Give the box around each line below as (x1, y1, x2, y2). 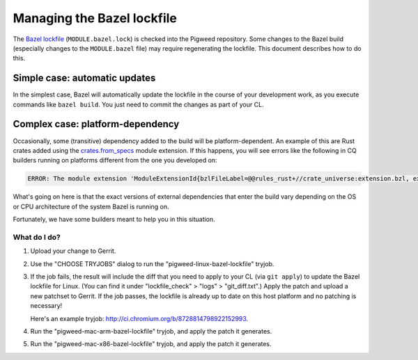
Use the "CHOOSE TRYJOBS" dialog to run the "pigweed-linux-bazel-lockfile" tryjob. (30, 259, 274, 268)
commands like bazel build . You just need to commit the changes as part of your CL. (13, 100, 264, 108)
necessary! (30, 302, 63, 310)
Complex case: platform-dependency (13, 118, 180, 130)
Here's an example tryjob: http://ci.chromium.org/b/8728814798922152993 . (30, 314, 249, 322)
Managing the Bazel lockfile (13, 10, 177, 26)
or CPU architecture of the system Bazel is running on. (13, 202, 169, 211)
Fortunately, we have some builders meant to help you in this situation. (13, 215, 215, 224)
